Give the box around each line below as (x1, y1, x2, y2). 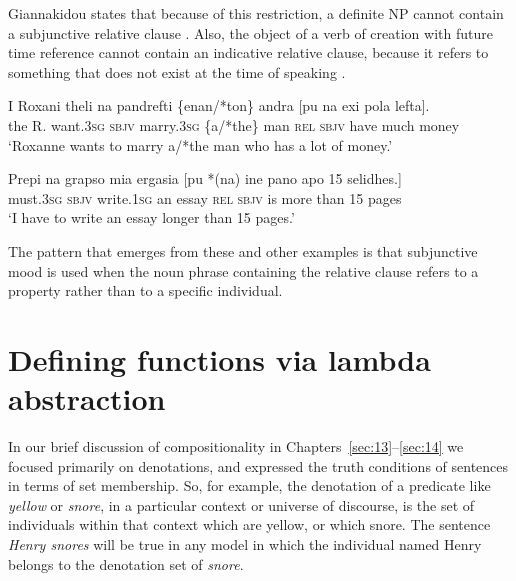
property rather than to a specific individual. (8, 280, 283, 301)
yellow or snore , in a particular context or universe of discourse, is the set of (8, 494, 475, 515)
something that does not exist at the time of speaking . (8, 61, 346, 82)
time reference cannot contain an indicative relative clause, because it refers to (8, 42, 489, 63)
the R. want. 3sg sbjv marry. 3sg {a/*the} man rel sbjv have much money (8, 114, 460, 135)
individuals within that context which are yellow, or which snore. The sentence (8, 514, 491, 535)
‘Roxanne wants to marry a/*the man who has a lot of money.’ (8, 134, 393, 155)
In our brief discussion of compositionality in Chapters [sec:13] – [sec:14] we (8, 436, 464, 457)
